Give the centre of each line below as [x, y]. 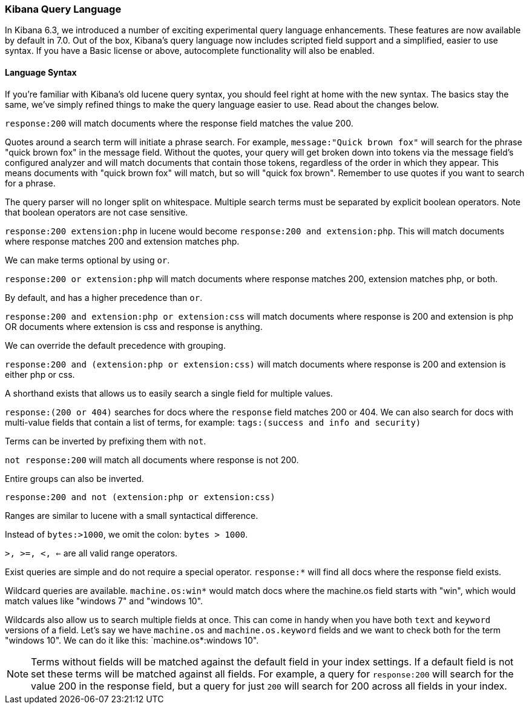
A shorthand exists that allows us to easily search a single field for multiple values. [169, 393]
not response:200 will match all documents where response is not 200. [152, 460]
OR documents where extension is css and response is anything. [134, 326]
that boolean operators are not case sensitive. [97, 212]
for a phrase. [30, 183]
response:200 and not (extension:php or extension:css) [140, 497]
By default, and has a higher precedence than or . [104, 297]
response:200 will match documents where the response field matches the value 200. [179, 123]
